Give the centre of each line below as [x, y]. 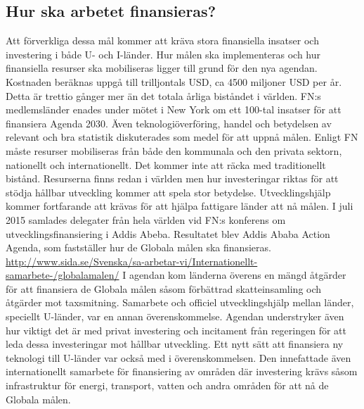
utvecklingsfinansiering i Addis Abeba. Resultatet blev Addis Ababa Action [168, 233]
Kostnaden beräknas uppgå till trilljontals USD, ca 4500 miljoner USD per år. [174, 81]
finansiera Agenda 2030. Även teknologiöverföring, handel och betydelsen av [169, 123]
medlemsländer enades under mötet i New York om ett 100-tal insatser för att [174, 109]
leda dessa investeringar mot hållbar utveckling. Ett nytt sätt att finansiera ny [175, 344]
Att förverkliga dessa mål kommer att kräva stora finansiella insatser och [162, 40]
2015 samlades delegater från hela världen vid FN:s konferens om [146, 219]
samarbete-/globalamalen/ [63, 275]
